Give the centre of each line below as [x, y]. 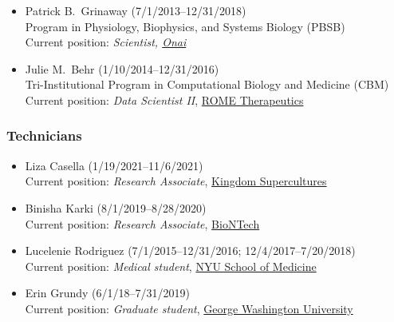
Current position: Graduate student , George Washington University [189, 308]
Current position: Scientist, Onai [106, 42]
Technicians [44, 135]
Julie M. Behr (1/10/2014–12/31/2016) [122, 68]
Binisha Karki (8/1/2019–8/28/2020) [116, 207]
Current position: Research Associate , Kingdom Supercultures [176, 181]
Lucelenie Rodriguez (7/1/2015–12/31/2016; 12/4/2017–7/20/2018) [190, 250]
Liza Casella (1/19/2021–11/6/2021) [114, 165]
